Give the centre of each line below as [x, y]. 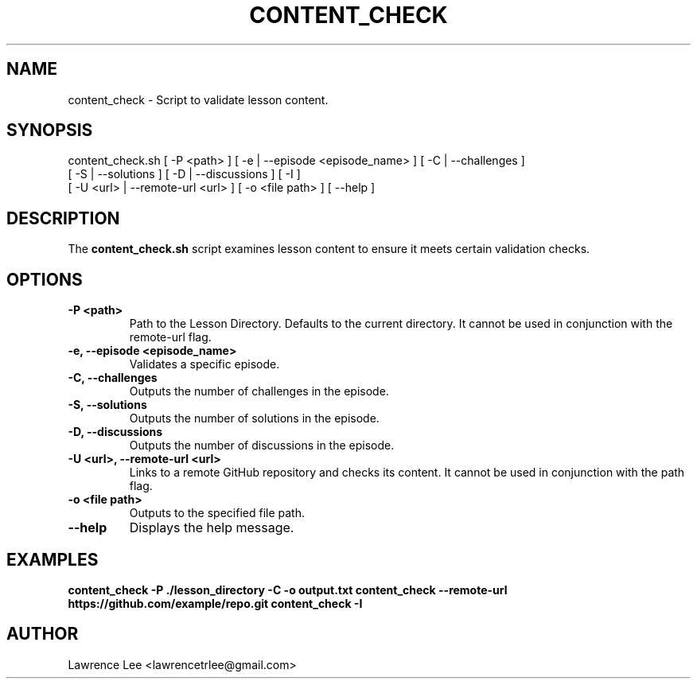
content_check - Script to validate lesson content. [198, 99]
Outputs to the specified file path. [217, 513]
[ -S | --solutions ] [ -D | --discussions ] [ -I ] [184, 174]
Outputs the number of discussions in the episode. [262, 446]
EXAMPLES [53, 559]
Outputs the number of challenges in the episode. [259, 391]
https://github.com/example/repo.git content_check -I [215, 603]
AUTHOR [43, 634]
